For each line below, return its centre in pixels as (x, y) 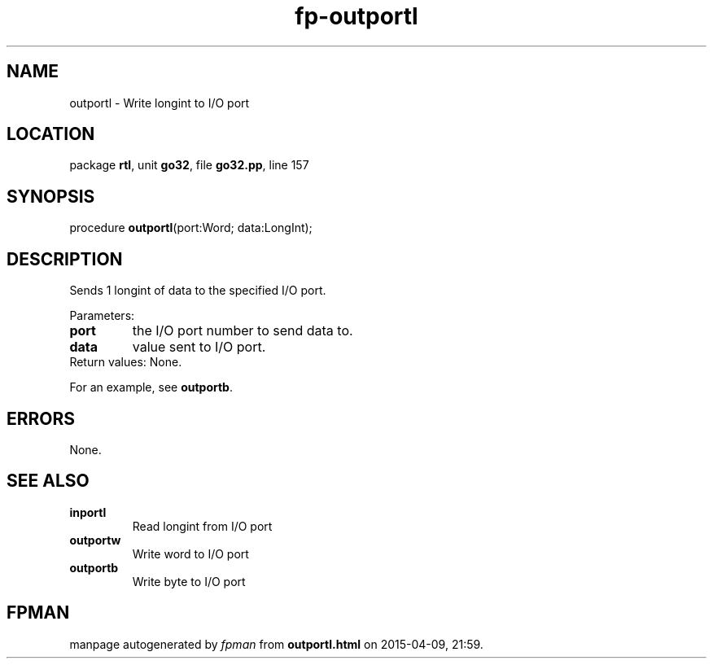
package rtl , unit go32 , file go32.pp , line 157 (189, 165)
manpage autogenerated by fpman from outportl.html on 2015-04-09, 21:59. (276, 644)
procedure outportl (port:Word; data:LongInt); (191, 228)
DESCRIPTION (65, 259)
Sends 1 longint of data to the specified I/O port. (198, 291)
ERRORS (41, 418)
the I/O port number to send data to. (243, 331)
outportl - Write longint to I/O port (160, 103)
